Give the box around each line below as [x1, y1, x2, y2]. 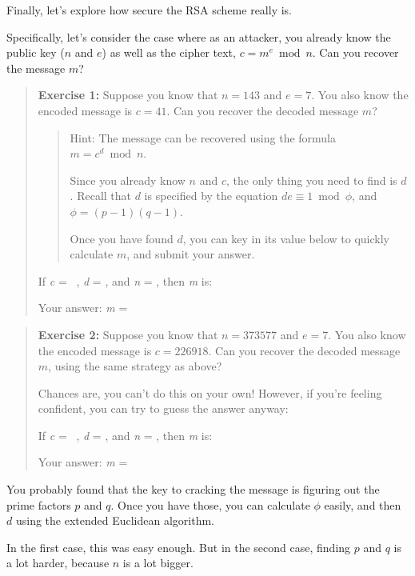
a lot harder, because [6, 554, 110, 571]
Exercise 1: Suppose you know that [38, 86, 218, 103]
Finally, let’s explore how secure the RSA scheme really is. [6, 2, 292, 18]
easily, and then [324, 496, 401, 513]
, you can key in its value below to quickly [182, 230, 389, 246]
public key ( [6, 44, 65, 61]
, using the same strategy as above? [48, 358, 222, 374]
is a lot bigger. [122, 554, 194, 571]
